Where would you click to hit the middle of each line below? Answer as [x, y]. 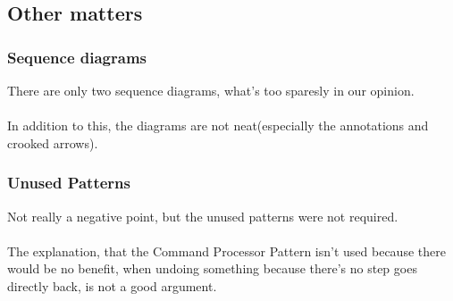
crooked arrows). [53, 142]
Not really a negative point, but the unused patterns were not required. [203, 216]
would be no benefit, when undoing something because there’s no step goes [212, 268]
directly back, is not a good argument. [112, 285]
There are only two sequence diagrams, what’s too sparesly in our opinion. [211, 90]
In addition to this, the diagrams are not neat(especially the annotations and [218, 125]
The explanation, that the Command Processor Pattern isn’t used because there [226, 251]
